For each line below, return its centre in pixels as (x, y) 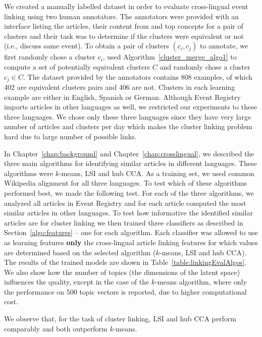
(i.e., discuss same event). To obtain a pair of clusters (87, 46)
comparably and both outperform (56, 328)
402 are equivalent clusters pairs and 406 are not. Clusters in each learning (120, 87)
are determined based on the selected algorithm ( (80, 252)
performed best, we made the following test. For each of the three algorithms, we (129, 192)
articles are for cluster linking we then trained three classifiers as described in (124, 222)
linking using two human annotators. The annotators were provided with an (122, 16)
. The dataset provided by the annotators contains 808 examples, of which (138, 76)
